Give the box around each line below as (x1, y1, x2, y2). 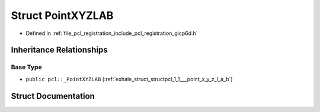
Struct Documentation (11, 91, 95, 101)
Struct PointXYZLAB (11, 9, 114, 22)
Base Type (11, 63, 42, 71)
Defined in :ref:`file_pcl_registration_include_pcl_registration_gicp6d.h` (25, 30, 198, 37)
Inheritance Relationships (11, 45, 108, 55)
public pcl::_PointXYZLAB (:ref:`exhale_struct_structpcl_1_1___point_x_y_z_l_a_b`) (25, 75, 233, 82)
